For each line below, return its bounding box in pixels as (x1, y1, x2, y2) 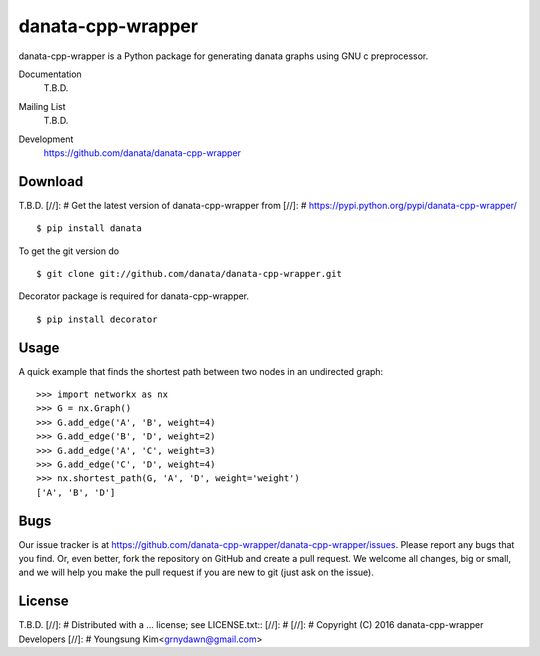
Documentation (18, 68, 82, 80)
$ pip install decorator (36, 313, 158, 325)
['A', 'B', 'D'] (36, 486, 116, 498)
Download (18, 173, 84, 190)
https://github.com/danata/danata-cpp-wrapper (43, 146, 242, 159)
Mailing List (18, 100, 66, 112)
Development (18, 133, 74, 145)
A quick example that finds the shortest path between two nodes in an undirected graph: (18, 365, 384, 377)
